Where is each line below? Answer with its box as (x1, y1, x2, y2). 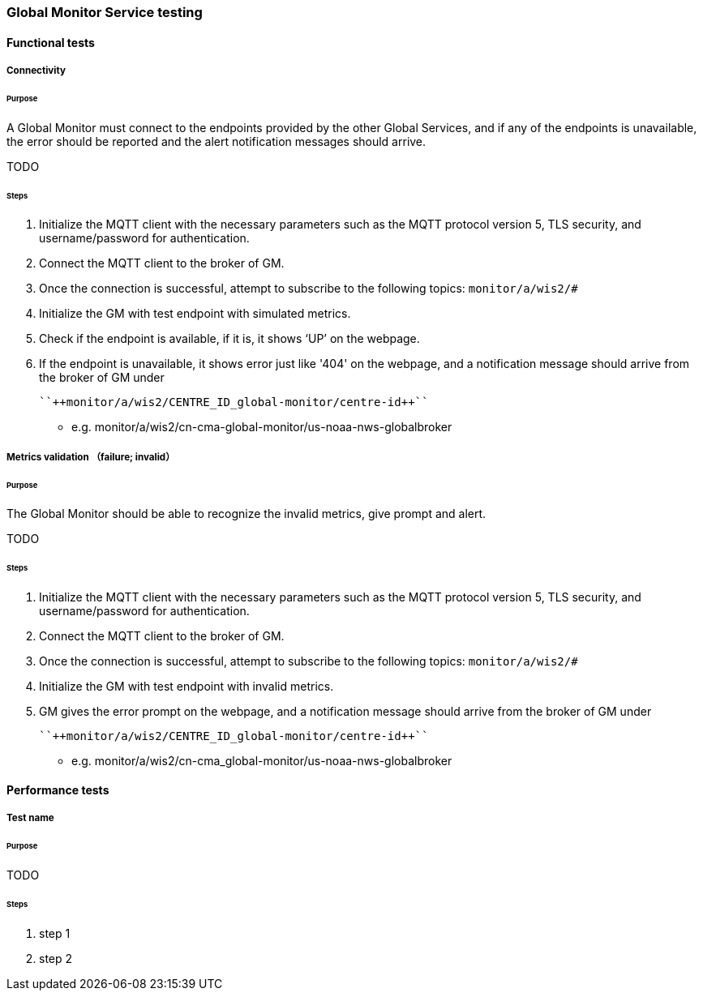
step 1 (39, 926, 71, 940)
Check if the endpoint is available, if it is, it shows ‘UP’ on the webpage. (39, 332, 420, 346)
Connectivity (6, 65, 66, 76)
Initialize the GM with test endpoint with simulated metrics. (39, 306, 351, 321)
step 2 (39, 951, 73, 965)
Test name (6, 812, 54, 824)
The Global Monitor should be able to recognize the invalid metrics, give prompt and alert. (6, 507, 487, 521)
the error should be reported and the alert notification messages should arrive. (6, 134, 427, 148)
